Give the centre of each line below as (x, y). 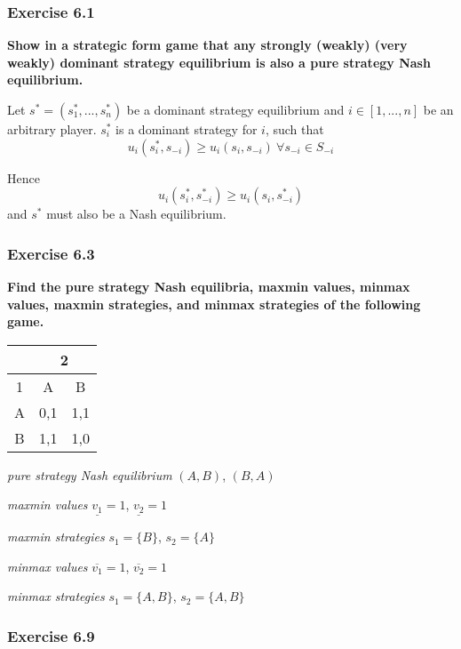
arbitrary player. (52, 129)
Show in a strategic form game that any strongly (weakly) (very (207, 45)
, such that (294, 129)
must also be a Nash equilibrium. (136, 214)
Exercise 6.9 (51, 635)
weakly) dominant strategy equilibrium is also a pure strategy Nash (219, 62)
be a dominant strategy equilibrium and (235, 109)
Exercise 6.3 (51, 253)
